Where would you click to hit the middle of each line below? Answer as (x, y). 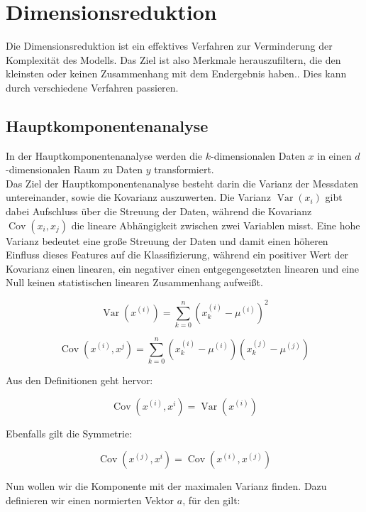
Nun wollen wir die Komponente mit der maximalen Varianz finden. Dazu (166, 486)
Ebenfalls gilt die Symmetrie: (69, 433)
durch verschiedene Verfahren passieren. (92, 87)
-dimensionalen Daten (258, 155)
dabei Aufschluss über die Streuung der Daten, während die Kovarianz (159, 211)
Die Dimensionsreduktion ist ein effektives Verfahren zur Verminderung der (169, 46)
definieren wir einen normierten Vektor (90, 500)
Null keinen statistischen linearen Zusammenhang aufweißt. (134, 282)
